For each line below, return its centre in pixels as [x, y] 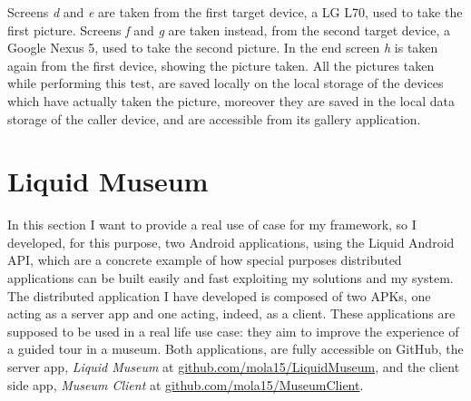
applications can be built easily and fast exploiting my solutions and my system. [231, 278]
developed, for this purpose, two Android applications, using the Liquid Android [231, 242]
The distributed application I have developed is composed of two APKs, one [219, 295]
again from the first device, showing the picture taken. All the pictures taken [221, 65]
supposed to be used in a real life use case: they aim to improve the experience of [233, 331]
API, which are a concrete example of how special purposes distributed [205, 260]
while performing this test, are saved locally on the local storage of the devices [226, 83]
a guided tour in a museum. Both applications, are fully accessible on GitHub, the [235, 349]
